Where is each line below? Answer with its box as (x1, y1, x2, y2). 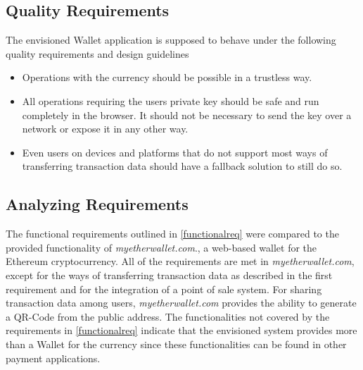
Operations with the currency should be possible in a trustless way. (22, 70, 312, 85)
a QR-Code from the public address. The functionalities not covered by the (6, 309, 330, 323)
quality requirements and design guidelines (6, 46, 189, 61)
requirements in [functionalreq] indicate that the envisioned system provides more (6, 323, 357, 338)
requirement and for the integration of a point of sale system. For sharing (6, 281, 322, 296)
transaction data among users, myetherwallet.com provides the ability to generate (6, 295, 357, 310)
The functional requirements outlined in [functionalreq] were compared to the (6, 226, 339, 241)
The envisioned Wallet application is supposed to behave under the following (6, 32, 336, 47)
